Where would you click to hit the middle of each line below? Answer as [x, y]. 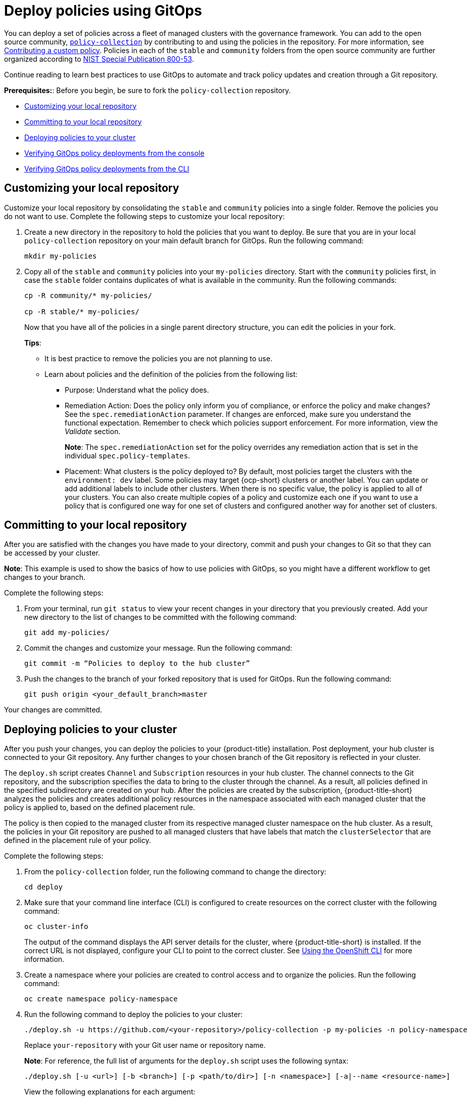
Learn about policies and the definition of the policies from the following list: [171, 374]
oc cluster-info [56, 927]
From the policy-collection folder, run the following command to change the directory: [175, 872]
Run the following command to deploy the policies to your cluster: [133, 1014]
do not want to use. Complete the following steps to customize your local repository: [145, 216]
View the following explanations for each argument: [110, 1092]
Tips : [33, 343]
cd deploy [43, 887]
